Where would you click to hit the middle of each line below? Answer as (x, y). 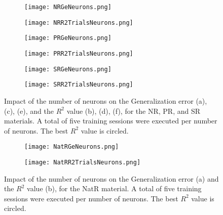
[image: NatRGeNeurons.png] (72, 147)
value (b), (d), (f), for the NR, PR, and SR (134, 111)
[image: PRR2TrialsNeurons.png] (79, 53)
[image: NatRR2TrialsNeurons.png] (83, 162)
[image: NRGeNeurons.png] (68, 7)
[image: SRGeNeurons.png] (68, 69)
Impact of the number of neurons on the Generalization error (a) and (111, 178)
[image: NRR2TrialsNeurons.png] (79, 23)
